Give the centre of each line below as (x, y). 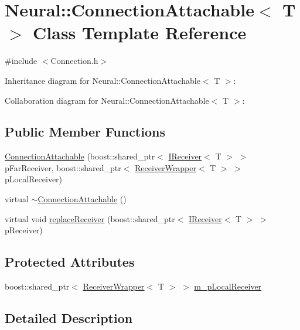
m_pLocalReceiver (228, 286)
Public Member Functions (85, 132)
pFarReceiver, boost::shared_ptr (63, 167)
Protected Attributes (70, 262)
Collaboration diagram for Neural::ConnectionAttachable (107, 100)
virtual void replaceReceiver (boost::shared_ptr (90, 218)
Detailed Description (69, 318)
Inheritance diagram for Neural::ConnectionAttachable (103, 80)
